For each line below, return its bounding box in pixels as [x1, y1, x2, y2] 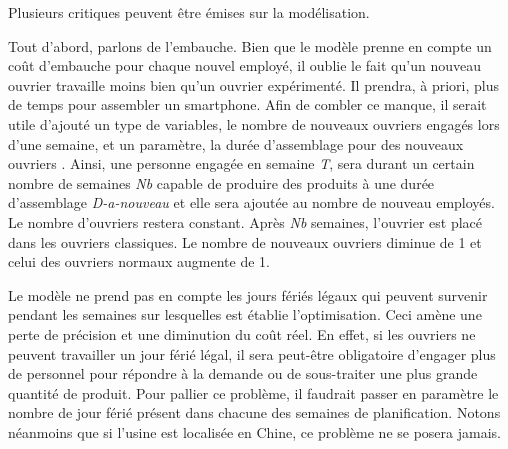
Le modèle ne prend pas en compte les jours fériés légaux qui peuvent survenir [8, 284, 488, 305]
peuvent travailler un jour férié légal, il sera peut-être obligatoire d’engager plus [8, 343, 496, 364]
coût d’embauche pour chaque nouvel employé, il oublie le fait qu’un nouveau [8, 55, 481, 76]
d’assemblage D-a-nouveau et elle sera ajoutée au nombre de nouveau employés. [8, 192, 495, 213]
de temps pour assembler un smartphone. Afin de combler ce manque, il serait [8, 94, 487, 115]
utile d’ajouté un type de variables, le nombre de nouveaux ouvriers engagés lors [8, 113, 500, 134]
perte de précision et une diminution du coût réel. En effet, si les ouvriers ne [8, 323, 476, 344]
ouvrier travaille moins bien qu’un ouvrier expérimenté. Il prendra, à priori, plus [8, 74, 500, 95]
